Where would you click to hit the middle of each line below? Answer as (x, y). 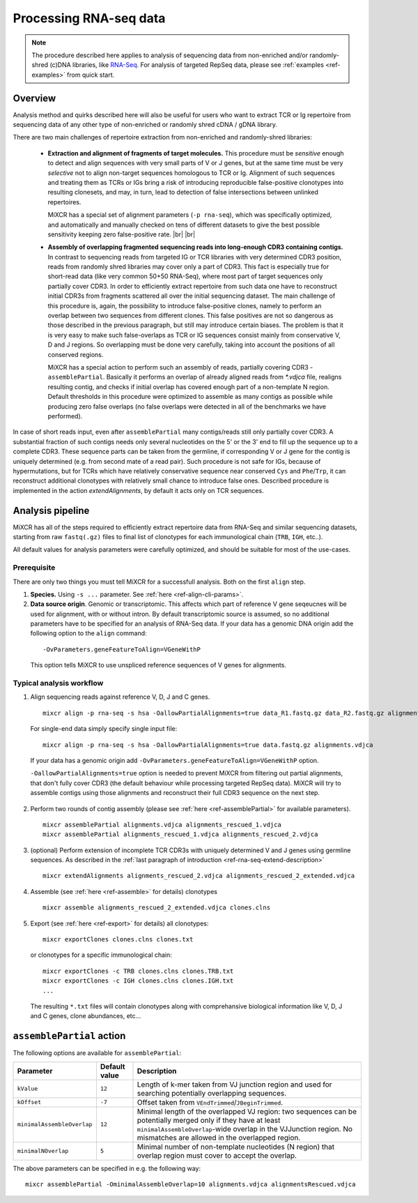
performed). (65, 416)
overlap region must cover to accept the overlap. (217, 1156)
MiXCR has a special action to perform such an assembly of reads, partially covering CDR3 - (180, 367)
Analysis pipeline (51, 510)
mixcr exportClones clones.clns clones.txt (118, 939)
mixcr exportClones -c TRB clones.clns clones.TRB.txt (138, 971)
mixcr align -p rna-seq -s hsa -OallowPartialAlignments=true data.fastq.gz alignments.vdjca (208, 745)
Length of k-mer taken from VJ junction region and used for (234, 1084)
